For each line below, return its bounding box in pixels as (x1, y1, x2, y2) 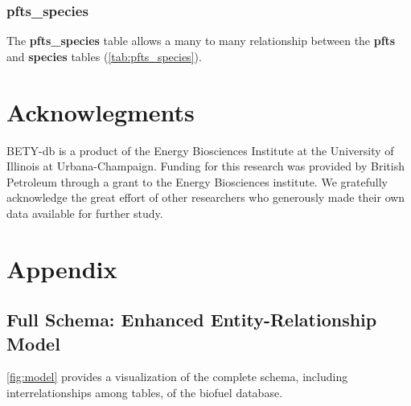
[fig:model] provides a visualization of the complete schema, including (6, 368, 348, 385)
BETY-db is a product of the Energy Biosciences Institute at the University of (6, 141, 394, 158)
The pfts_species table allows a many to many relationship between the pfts (6, 32, 396, 49)
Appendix (6, 252, 117, 285)
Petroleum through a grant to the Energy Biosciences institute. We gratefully (6, 173, 388, 190)
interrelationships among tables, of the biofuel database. (6, 384, 283, 401)
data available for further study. (6, 204, 163, 221)
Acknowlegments (6, 95, 195, 128)
